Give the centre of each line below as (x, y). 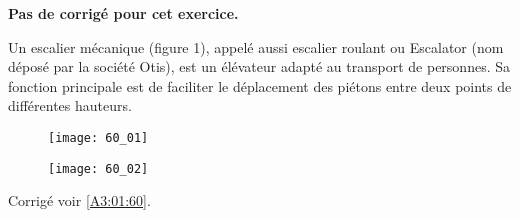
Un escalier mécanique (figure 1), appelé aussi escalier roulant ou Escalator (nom (256, 46)
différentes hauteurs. (70, 105)
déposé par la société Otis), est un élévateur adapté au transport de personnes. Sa (259, 66)
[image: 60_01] (98, 137)
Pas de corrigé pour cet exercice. (123, 13)
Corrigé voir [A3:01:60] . (79, 200)
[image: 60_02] (98, 168)
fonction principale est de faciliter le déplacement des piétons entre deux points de (260, 85)
